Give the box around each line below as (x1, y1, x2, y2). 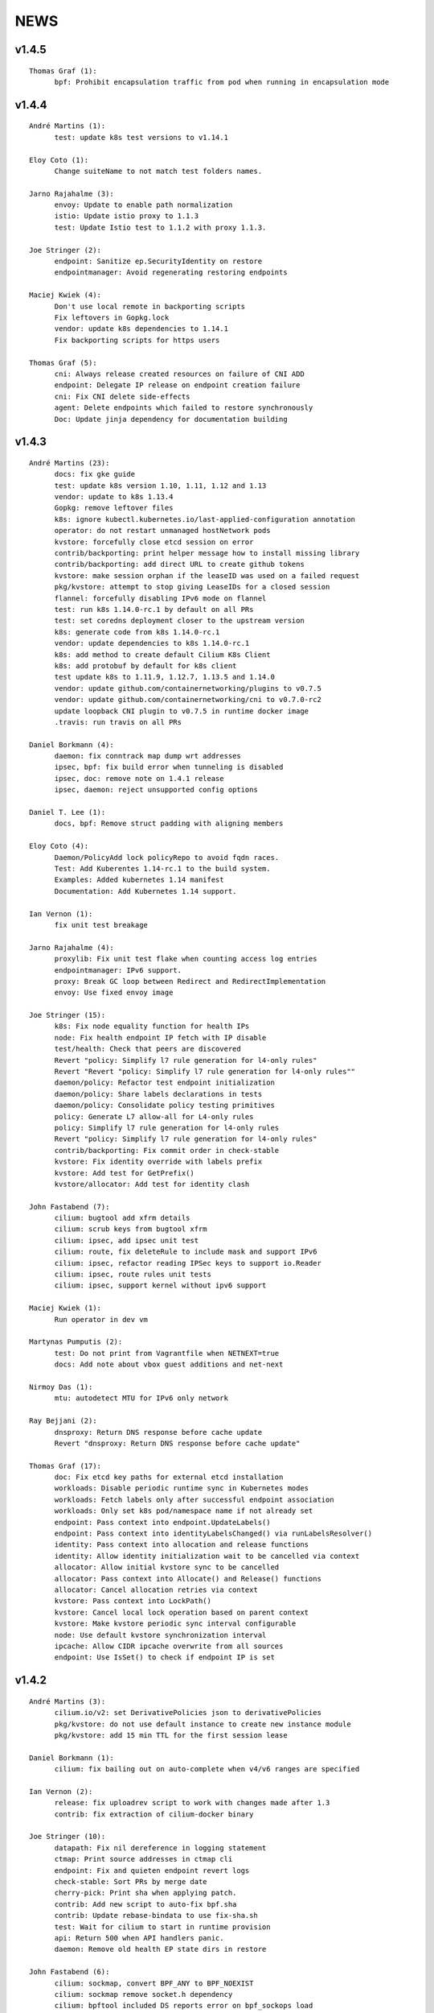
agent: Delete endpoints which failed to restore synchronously (54, 403, 313, 412)
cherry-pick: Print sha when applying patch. (54, 1888, 237, 1898)
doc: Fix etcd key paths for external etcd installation (54, 1473, 284, 1482)
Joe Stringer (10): (29, 1832, 106, 1841)
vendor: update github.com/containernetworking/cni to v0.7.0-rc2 (54, 695, 321, 705)
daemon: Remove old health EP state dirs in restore (54, 1945, 267, 1954)
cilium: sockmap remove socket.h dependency (54, 1990, 233, 1999)
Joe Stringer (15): (29, 1011, 106, 1020)
